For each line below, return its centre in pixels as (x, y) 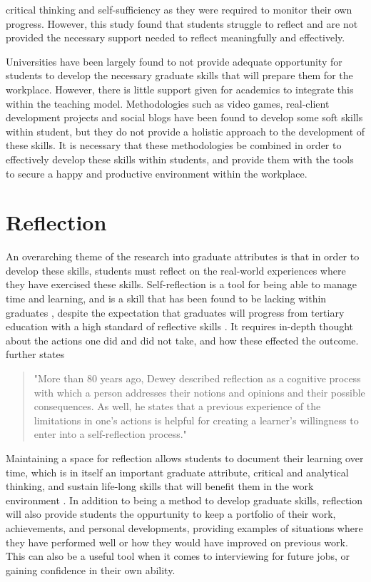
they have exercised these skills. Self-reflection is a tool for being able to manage (182, 284)
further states (35, 354)
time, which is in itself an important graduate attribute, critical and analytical (177, 472)
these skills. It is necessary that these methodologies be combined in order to (174, 145)
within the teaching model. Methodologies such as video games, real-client (168, 103)
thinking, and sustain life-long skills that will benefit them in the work (160, 486)
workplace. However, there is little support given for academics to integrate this (180, 89)
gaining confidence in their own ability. (91, 570)
